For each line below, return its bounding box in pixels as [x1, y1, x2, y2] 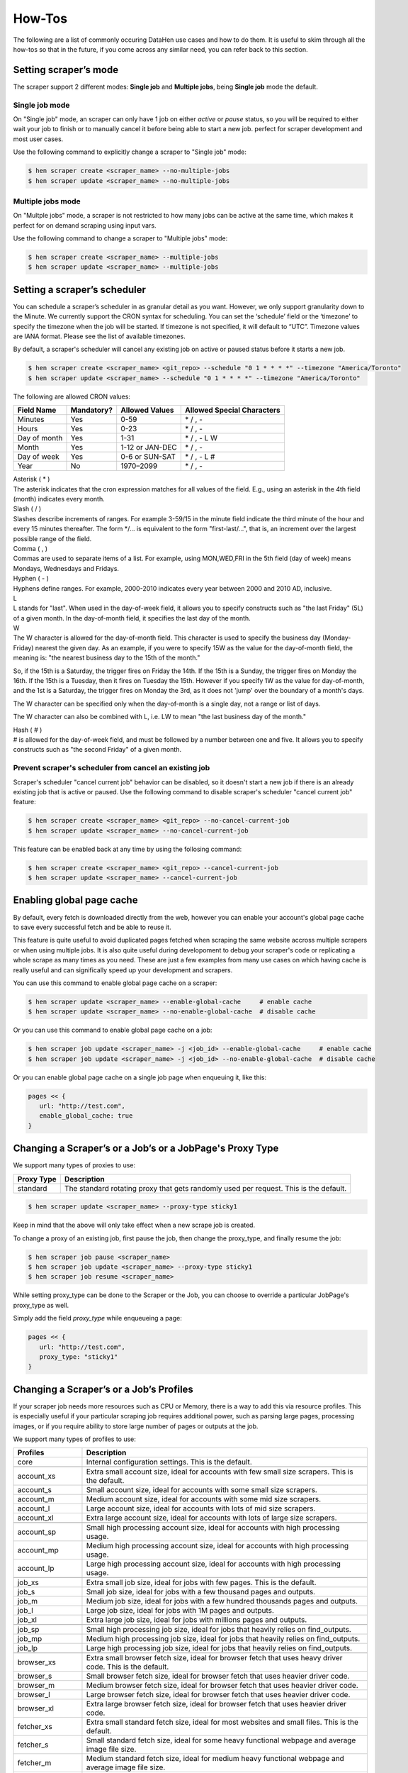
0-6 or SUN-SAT [120, 452, 176, 462]
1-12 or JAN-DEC [120, 443, 177, 452]
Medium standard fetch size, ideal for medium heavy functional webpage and [86, 1754, 345, 1764]
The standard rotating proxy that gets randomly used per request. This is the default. [64, 1183, 347, 1193]
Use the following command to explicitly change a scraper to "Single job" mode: [13, 148, 247, 156]
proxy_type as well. [13, 1301, 69, 1309]
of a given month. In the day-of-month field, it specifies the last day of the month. [13, 613, 251, 622]
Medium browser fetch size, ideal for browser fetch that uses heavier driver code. [86, 1681, 359, 1691]
